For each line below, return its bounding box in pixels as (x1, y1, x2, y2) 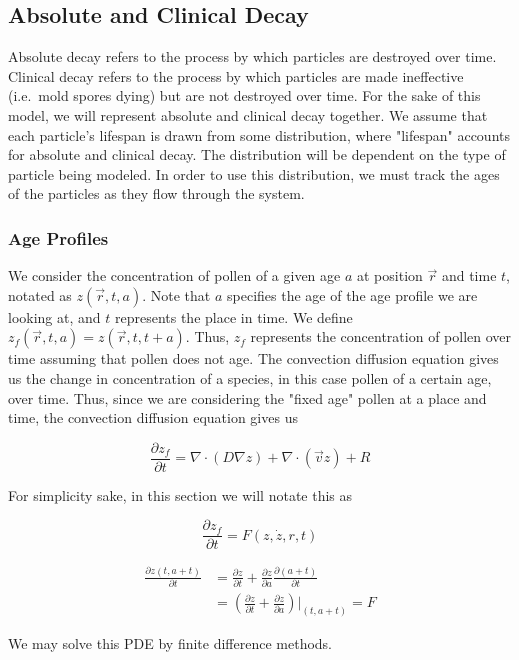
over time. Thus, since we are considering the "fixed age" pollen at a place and (8, 387, 487, 408)
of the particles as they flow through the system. (8, 183, 305, 204)
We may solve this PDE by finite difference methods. (8, 633, 333, 654)
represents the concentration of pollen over (250, 326, 512, 347)
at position (357, 265, 423, 286)
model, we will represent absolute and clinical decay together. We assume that (8, 104, 488, 125)
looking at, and (8, 306, 101, 327)
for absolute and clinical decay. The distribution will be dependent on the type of (8, 144, 506, 165)
